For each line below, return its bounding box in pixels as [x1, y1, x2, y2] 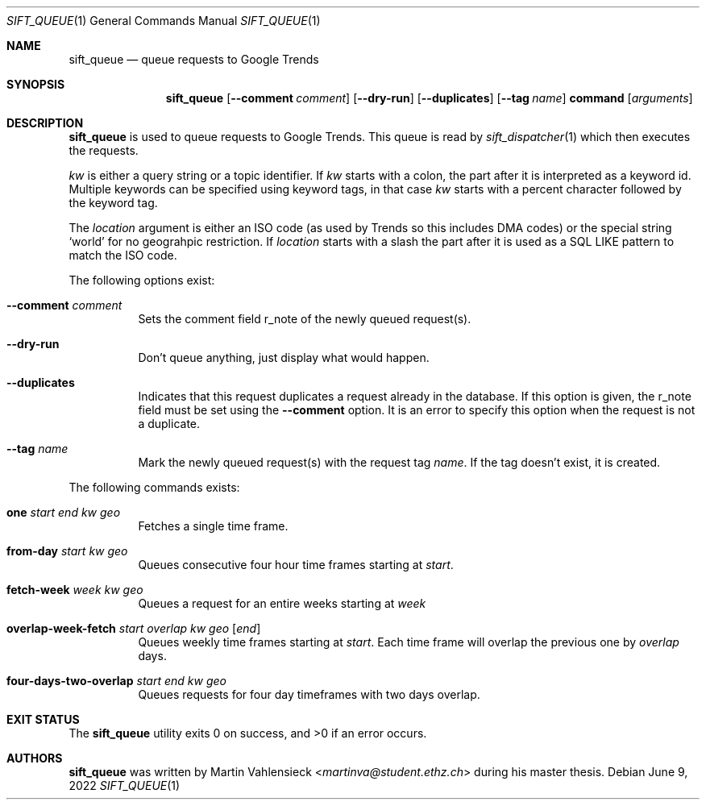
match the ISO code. [69, 248, 177, 262]
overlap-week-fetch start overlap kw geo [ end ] [6, 621, 261, 635]
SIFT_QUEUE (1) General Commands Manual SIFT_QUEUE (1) [6, 14, 321, 27]
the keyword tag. [69, 196, 158, 210]
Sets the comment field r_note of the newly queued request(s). [138, 312, 471, 326]
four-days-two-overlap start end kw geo [6, 674, 226, 688]
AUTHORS [6, 751, 63, 765]
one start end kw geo [6, 505, 121, 519]
